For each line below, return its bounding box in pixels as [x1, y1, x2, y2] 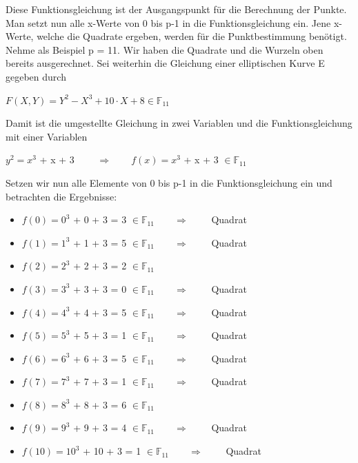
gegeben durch [6, 69, 66, 83]
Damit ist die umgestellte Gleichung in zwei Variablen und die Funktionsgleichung [6, 116, 352, 130]
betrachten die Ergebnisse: [6, 189, 117, 203]
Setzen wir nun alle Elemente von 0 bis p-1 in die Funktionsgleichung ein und [6, 175, 332, 189]
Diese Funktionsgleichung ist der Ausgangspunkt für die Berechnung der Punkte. [6, 2, 347, 16]
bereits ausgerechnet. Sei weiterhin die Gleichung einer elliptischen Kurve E [6, 56, 325, 70]
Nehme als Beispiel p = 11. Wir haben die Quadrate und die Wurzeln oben [6, 42, 324, 56]
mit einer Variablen [6, 129, 88, 143]
